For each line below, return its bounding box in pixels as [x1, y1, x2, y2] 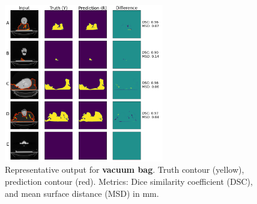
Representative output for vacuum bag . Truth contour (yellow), [5, 163, 244, 176]
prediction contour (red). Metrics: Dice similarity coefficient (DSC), [5, 175, 253, 187]
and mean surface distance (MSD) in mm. [5, 187, 159, 199]
